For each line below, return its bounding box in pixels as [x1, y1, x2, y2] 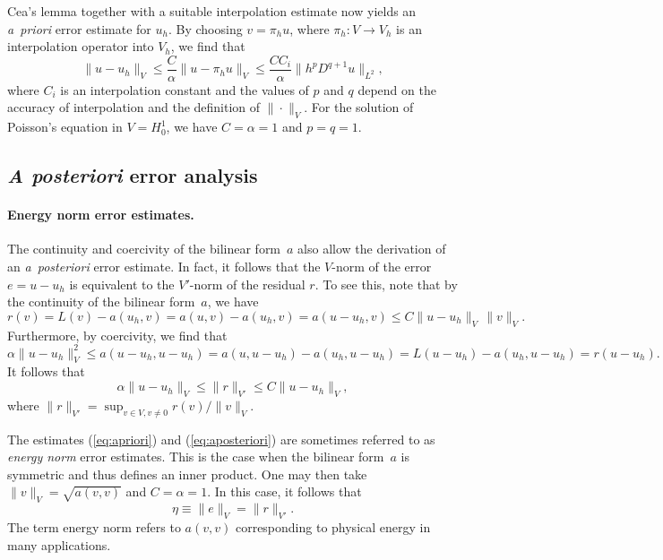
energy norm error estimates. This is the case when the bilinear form [7, 447, 384, 466]
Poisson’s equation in [7, 117, 123, 136]
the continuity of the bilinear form [7, 292, 195, 311]
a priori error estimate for [7, 19, 151, 38]
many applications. [7, 535, 111, 554]
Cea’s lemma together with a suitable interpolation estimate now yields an [7, 2, 417, 20]
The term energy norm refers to [7, 518, 181, 537]
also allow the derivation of [297, 239, 446, 258]
